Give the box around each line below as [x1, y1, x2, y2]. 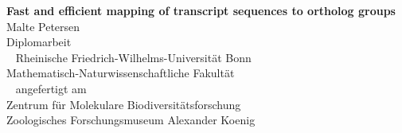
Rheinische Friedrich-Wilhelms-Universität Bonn [15, 49, 252, 65]
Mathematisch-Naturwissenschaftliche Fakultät [6, 65, 235, 81]
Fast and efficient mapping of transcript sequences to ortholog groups [6, 2, 396, 18]
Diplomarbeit [6, 33, 72, 50]
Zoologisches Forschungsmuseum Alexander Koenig [6, 111, 256, 128]
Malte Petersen [6, 18, 80, 34]
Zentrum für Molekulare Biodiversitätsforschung [6, 96, 241, 112]
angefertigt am [15, 80, 87, 96]
